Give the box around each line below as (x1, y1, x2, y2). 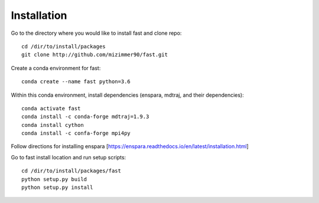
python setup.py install (21, 184, 93, 191)
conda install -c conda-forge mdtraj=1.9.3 (21, 113, 149, 120)
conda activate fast (21, 105, 81, 112)
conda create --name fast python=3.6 (21, 78, 131, 85)
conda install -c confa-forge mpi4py (21, 130, 131, 137)
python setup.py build (21, 176, 87, 182)
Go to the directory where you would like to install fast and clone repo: (11, 30, 182, 37)
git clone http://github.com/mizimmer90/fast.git (21, 51, 168, 58)
